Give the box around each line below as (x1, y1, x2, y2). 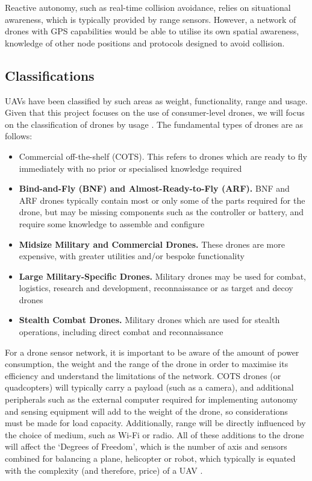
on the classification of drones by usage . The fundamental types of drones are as (5, 118, 303, 130)
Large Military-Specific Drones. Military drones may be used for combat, (19, 269, 306, 282)
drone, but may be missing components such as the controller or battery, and (19, 206, 304, 218)
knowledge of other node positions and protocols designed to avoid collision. (5, 36, 285, 49)
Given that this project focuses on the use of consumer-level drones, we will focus (5, 106, 305, 119)
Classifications (5, 66, 95, 84)
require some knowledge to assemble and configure (19, 217, 205, 230)
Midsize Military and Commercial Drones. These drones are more (19, 237, 285, 250)
